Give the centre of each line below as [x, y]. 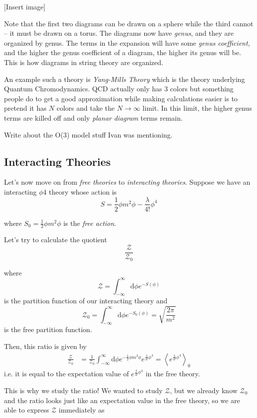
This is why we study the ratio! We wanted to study [83, 390]
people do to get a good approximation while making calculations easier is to [121, 98]
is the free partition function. [48, 329]
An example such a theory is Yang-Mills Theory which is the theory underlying [125, 79]
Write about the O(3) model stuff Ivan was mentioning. [88, 134]
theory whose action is [83, 191]
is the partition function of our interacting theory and [86, 301]
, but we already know [204, 390]
